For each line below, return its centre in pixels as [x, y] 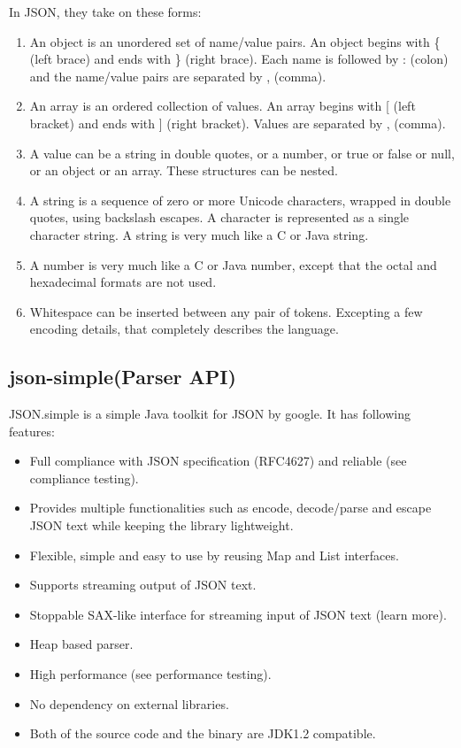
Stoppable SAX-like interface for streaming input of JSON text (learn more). [238, 614]
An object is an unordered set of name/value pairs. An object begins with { [235, 41]
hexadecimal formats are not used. [123, 282]
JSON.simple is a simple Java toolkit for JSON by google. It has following [210, 414]
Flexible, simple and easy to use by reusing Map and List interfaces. [214, 555]
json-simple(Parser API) [123, 377]
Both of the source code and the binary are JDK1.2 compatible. [203, 733]
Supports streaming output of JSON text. [143, 585]
